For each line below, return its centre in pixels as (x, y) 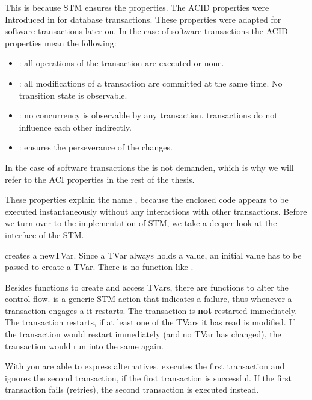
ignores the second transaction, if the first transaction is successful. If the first (148, 377)
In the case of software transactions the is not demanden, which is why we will (149, 167)
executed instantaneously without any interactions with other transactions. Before (156, 211)
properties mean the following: (61, 42)
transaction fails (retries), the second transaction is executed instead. (132, 389)
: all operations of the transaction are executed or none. (121, 63)
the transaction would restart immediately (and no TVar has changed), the (143, 334)
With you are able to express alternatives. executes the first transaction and (145, 366)
